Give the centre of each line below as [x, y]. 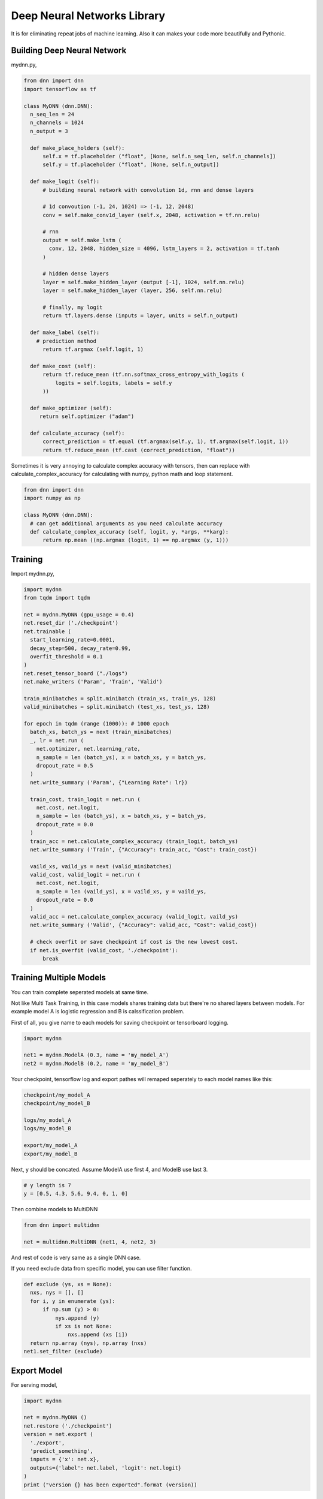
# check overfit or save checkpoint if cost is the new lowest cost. [134, 942]
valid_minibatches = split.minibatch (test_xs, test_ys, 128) [117, 707]
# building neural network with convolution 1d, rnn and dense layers [148, 190]
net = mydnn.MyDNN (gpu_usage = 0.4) [79, 614]
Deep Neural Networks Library [88, 16]
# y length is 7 [48, 1185]
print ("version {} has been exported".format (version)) [110, 1485]
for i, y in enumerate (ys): [73, 1301]
